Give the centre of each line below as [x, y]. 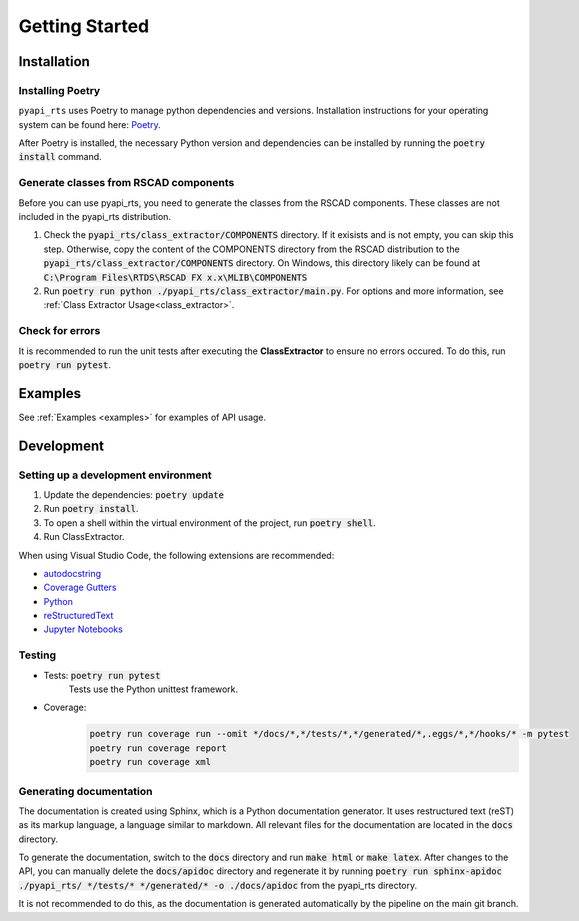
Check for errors [59, 331]
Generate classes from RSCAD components [126, 183]
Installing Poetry [59, 90]
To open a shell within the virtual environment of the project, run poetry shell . [209, 522]
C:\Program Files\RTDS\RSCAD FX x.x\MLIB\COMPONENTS [175, 277]
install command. [60, 157]
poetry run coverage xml [150, 762]
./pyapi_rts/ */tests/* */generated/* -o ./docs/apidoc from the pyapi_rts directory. [218, 885]
